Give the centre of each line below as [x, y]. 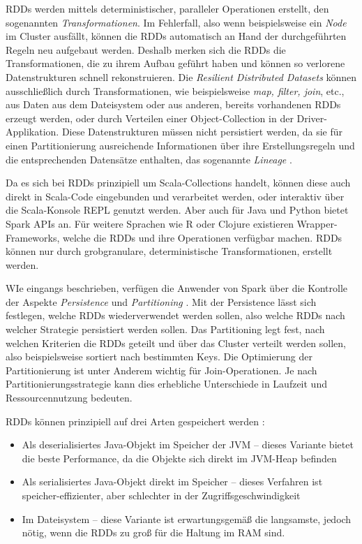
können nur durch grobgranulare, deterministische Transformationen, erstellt [169, 251]
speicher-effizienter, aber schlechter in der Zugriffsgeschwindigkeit [161, 495]
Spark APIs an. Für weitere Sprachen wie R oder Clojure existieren [150, 223]
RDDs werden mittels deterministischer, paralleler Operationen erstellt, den [167, 8]
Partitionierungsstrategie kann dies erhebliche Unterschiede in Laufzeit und [166, 384]
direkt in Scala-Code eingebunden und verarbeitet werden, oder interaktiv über [175, 196]
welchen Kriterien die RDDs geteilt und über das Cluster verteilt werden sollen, [176, 343]
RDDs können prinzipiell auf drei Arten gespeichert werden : [135, 421]
